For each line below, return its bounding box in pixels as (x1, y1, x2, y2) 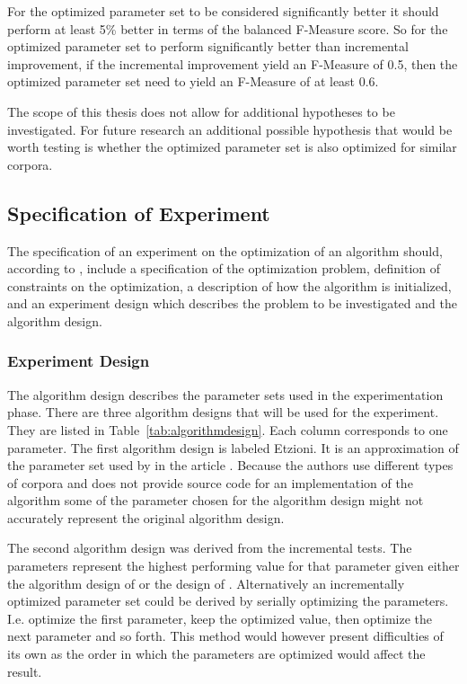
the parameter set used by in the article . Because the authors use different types (7, 456, 454, 475)
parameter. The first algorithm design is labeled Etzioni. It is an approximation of (7, 438, 459, 457)
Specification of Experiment (7, 199, 270, 227)
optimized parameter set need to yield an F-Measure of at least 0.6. (7, 72, 379, 91)
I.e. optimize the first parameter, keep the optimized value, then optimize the (7, 608, 433, 627)
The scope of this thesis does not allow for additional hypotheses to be (7, 102, 395, 120)
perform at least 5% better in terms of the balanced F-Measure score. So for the (7, 19, 448, 38)
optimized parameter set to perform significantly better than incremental (7, 37, 409, 56)
